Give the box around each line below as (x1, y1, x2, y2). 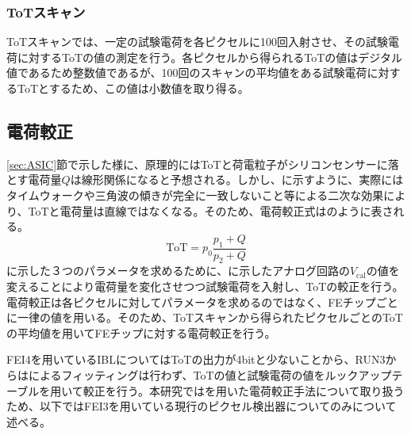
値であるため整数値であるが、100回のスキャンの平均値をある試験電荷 (6, 64, 367, 81)
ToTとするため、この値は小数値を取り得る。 (17, 80, 249, 96)
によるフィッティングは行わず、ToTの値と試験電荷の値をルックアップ (28, 366, 392, 383)
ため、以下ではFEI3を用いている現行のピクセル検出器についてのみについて (6, 398, 397, 414)
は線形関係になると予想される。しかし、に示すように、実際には (70, 171, 404, 188)
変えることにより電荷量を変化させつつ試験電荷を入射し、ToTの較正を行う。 (6, 277, 404, 294)
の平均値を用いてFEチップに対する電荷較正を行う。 (6, 324, 276, 341)
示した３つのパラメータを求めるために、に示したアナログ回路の (17, 262, 350, 279)
